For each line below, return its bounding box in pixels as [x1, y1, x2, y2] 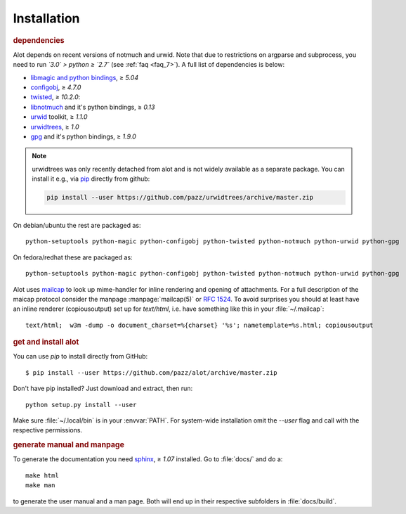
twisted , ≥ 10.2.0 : [30, 93, 81, 101]
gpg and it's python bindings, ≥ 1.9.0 [30, 132, 136, 141]
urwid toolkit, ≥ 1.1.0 [30, 113, 88, 121]
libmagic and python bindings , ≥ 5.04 [30, 73, 138, 82]
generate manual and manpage [13, 440, 124, 450]
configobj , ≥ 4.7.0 [30, 83, 81, 91]
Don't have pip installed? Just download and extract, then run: [13, 384, 193, 393]
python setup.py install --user [25, 401, 137, 409]
